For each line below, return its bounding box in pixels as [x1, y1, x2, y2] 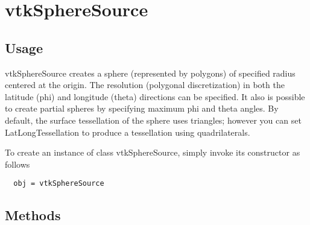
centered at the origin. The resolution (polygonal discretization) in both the [5, 78, 285, 91]
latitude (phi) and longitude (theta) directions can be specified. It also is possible [5, 90, 305, 103]
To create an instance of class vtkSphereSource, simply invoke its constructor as [5, 146, 300, 159]
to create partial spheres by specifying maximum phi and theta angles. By [5, 102, 279, 115]
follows [5, 157, 30, 170]
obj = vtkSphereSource [13, 179, 104, 188]
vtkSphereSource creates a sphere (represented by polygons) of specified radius [5, 66, 296, 79]
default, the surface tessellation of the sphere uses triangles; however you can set [5, 113, 302, 126]
